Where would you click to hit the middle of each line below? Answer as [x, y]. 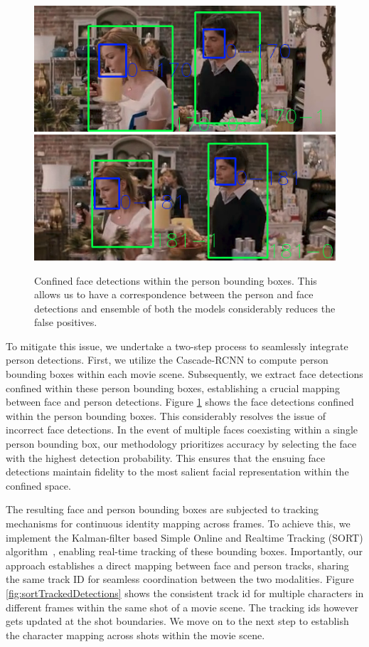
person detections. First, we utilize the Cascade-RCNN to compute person [167, 360]
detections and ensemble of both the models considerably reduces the [185, 308]
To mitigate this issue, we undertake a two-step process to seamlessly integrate [177, 346]
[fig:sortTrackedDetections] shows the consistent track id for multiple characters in [185, 593]
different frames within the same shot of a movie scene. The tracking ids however [182, 607]
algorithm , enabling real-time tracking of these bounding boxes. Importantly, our [184, 551]
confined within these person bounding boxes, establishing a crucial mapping [173, 388]
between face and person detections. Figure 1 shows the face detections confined [180, 402]
